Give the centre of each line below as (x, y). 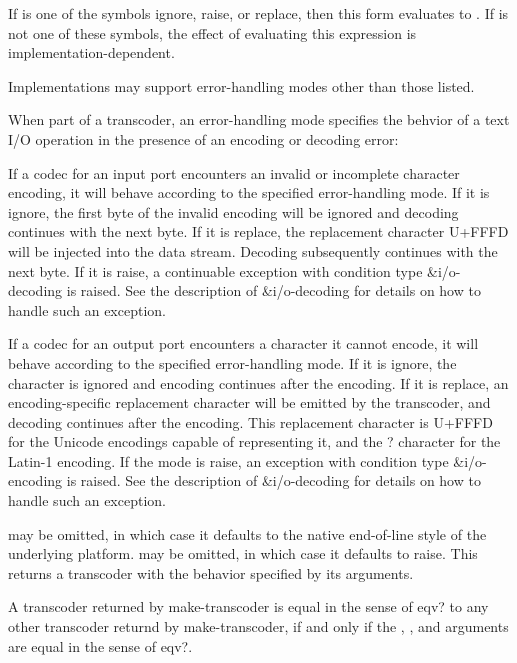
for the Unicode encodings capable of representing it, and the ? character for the (254, 441)
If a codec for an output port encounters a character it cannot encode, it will (243, 343)
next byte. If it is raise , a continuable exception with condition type (215, 270)
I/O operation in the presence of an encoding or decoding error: (203, 138)
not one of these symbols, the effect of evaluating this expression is (212, 32)
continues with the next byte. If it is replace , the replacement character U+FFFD (258, 231)
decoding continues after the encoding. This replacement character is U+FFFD (250, 421)
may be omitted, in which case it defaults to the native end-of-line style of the (247, 533)
